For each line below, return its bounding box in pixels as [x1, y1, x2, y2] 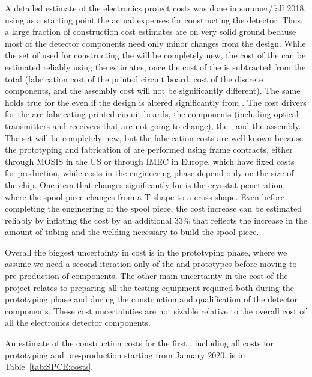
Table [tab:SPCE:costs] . [5, 360, 94, 373]
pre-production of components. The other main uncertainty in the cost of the [5, 269, 288, 282]
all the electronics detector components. [5, 316, 151, 329]
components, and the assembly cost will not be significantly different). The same [5, 84, 301, 97]
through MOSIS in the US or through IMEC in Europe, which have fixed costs [5, 155, 295, 167]
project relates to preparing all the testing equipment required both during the [5, 281, 294, 293]
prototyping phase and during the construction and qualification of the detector [5, 293, 298, 305]
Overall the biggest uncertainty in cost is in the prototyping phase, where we [5, 245, 287, 258]
